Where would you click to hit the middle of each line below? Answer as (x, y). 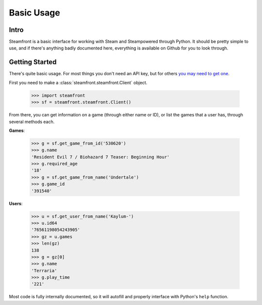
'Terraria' (44, 271)
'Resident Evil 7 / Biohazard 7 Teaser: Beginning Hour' (100, 157)
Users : (16, 203)
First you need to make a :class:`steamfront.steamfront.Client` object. (78, 82)
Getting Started (33, 62)
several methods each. (32, 122)
